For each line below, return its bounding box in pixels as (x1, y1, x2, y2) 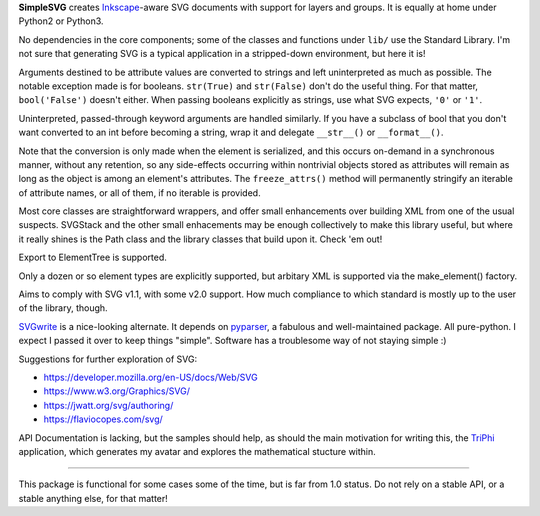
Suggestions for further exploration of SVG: (18, 353, 198, 365)
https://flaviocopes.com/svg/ (43, 413, 164, 425)
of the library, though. (18, 302, 109, 314)
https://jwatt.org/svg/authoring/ (43, 399, 174, 411)
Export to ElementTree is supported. (18, 251, 167, 264)
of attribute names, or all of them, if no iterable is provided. (18, 186, 261, 199)
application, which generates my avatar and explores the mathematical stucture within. (18, 445, 377, 457)
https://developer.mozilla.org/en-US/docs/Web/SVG (43, 371, 259, 383)
